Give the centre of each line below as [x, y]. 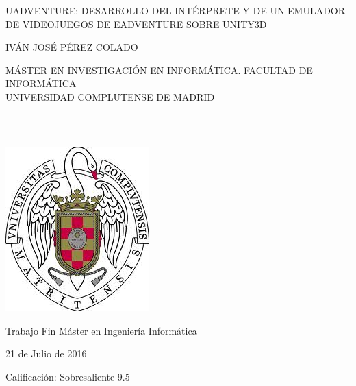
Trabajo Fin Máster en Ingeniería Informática [101, 330]
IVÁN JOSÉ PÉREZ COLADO [72, 47]
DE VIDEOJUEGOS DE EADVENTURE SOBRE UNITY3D [136, 24]
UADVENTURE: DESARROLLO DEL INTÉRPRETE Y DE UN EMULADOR [176, 10]
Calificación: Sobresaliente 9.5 [68, 376]
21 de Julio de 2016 [46, 353]
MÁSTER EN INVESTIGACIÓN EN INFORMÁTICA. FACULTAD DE [159, 70]
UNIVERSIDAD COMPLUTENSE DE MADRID [110, 96]
